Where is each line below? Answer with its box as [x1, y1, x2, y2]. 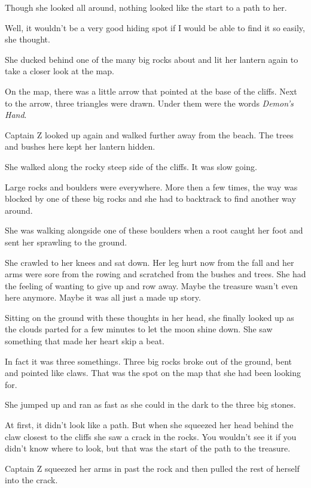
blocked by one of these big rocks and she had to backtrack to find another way [5, 192, 296, 205]
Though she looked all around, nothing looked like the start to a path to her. [5, 1, 287, 13]
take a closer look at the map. [5, 65, 114, 77]
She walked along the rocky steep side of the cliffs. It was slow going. [5, 160, 257, 172]
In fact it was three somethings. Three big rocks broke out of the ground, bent [5, 354, 292, 367]
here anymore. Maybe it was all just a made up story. [5, 291, 201, 304]
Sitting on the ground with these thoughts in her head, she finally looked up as [5, 311, 294, 323]
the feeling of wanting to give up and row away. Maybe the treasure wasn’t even [5, 279, 298, 292]
